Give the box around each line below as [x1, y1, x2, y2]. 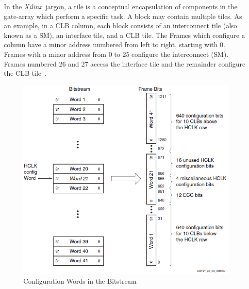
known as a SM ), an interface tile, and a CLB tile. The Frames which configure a [4, 30, 245, 40]
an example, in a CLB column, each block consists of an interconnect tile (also [4, 20, 237, 31]
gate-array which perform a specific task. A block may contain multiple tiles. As [4, 11, 242, 21]
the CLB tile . [4, 68, 47, 78]
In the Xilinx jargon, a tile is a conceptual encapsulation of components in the [4, 1, 237, 11]
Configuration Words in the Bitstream [23, 275, 137, 286]
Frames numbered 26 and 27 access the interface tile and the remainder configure [4, 58, 246, 68]
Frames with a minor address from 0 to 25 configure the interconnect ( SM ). [4, 49, 229, 59]
